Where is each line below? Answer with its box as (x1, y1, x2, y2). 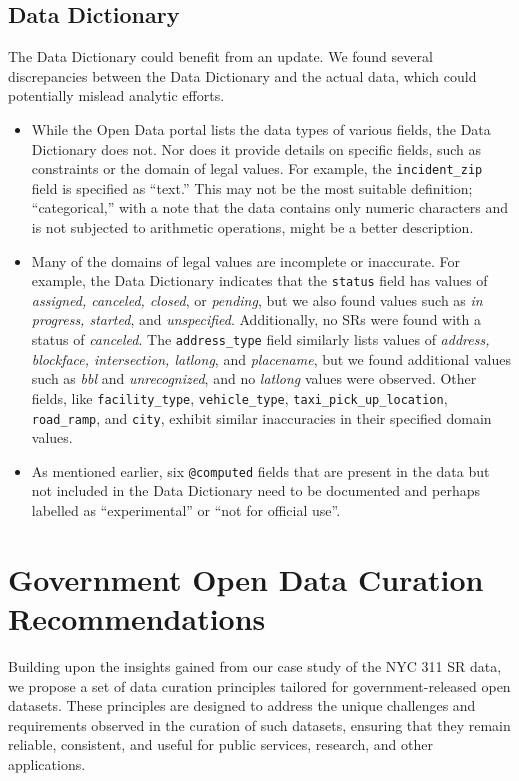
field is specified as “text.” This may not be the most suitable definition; (31, 177, 473, 198)
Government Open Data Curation (8, 558, 484, 599)
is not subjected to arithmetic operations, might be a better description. (31, 217, 474, 238)
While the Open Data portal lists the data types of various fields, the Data (31, 118, 491, 139)
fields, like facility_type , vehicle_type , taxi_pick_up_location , (31, 387, 448, 408)
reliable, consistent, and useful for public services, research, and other (8, 734, 433, 755)
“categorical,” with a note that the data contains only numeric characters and (31, 197, 509, 218)
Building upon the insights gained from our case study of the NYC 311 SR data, (8, 655, 502, 676)
